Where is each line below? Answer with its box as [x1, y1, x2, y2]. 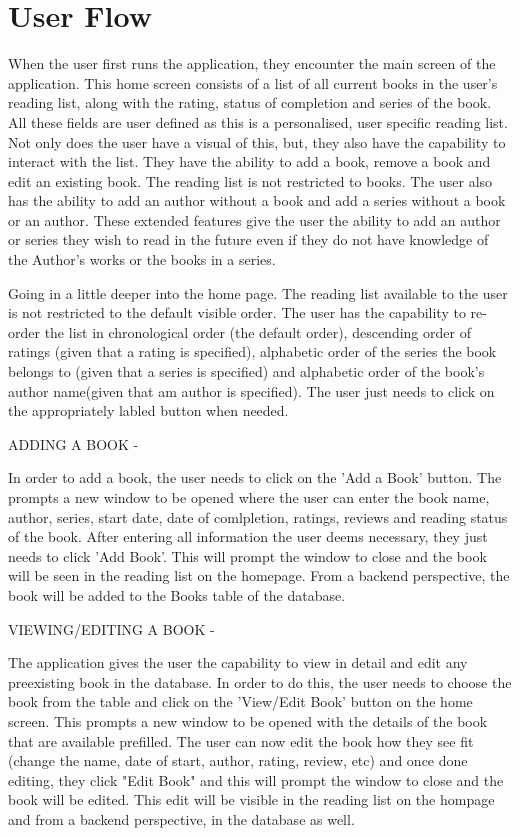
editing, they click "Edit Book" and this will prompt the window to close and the [8, 769, 504, 790]
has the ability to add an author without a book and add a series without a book [8, 190, 506, 211]
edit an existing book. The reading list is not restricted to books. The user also [8, 170, 493, 191]
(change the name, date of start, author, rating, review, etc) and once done [8, 750, 468, 771]
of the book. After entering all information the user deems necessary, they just [8, 526, 488, 547]
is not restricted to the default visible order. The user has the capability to [8, 302, 466, 323]
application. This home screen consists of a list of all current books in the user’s [8, 72, 498, 93]
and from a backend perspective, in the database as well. [8, 808, 355, 829]
